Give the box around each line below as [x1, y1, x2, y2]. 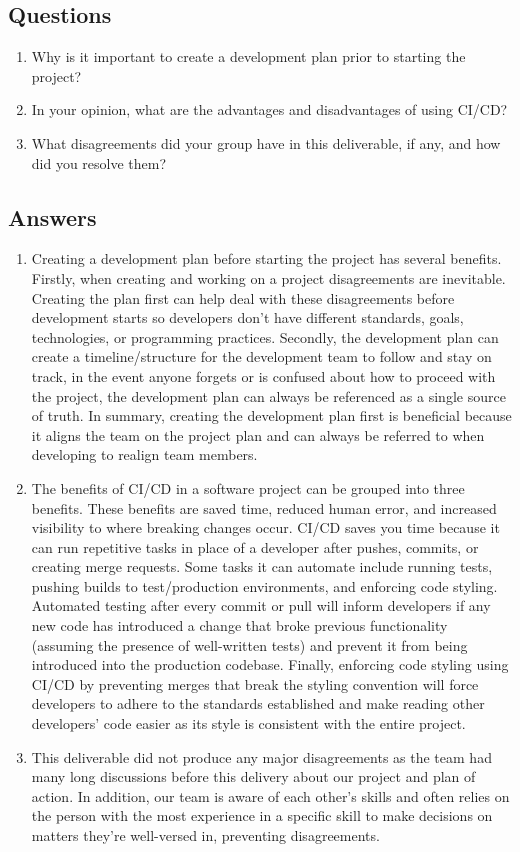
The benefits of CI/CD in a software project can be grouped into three [31, 477, 465, 498]
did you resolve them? [31, 152, 167, 173]
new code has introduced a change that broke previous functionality [31, 615, 448, 636]
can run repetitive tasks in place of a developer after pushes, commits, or [31, 536, 479, 557]
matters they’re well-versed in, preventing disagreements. [31, 825, 380, 845]
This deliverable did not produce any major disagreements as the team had [31, 746, 492, 767]
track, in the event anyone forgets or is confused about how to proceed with [31, 365, 496, 386]
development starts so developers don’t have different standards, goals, [31, 307, 464, 328]
